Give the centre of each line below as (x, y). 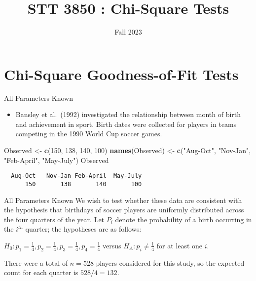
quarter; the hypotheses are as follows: (83, 229)
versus (112, 245)
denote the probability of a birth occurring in (183, 219)
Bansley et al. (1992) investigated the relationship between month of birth (128, 114)
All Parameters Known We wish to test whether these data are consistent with (123, 200)
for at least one (180, 245)
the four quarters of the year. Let (54, 219)
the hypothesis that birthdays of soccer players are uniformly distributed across (124, 210)
